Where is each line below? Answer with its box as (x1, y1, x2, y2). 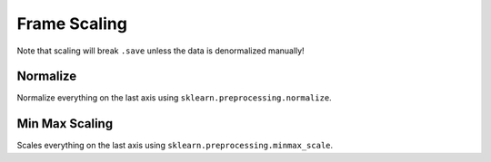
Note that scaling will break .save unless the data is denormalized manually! (16, 45, 305, 56)
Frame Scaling (16, 14, 127, 33)
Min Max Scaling (16, 116, 114, 131)
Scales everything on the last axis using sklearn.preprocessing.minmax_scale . (16, 140, 334, 151)
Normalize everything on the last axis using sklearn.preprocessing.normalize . (16, 92, 332, 103)
